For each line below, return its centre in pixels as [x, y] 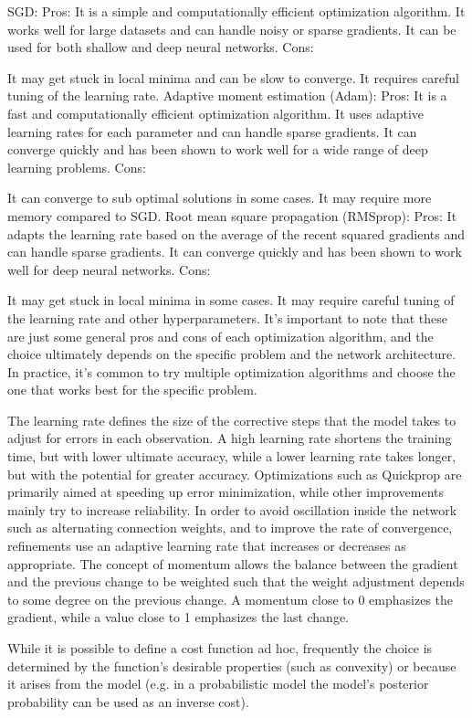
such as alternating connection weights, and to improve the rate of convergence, [230, 528]
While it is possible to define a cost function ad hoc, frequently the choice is [220, 648]
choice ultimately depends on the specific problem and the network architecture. [232, 354]
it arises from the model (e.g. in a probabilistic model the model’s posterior [218, 684]
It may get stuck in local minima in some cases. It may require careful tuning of [231, 300]
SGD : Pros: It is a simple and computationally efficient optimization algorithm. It [236, 11]
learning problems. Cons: [77, 167]
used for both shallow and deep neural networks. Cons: [161, 47]
